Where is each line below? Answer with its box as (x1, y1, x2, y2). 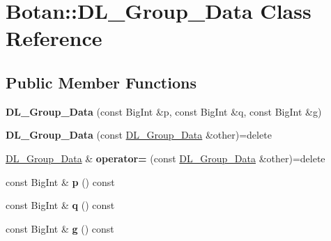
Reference (6, 24, 102, 52)
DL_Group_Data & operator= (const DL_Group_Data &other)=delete (6, 150, 325, 165)
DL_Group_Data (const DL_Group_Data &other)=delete (6, 127, 272, 142)
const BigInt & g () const (6, 221, 114, 235)
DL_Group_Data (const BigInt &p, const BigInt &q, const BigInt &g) (6, 104, 322, 118)
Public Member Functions (6, 71, 197, 93)
